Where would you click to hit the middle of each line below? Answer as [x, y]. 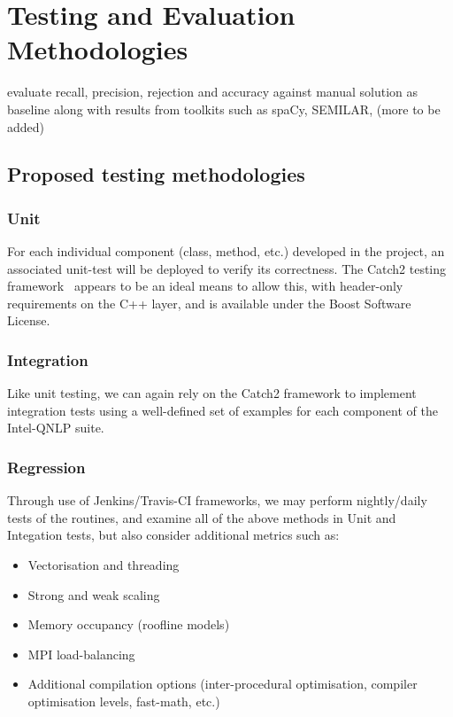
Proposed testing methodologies [156, 174]
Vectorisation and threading [104, 565]
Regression [46, 467]
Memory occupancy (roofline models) [129, 624]
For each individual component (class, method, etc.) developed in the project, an [226, 251]
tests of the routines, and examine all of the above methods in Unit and [202, 517]
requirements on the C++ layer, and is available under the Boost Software [209, 303]
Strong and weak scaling [94, 594]
